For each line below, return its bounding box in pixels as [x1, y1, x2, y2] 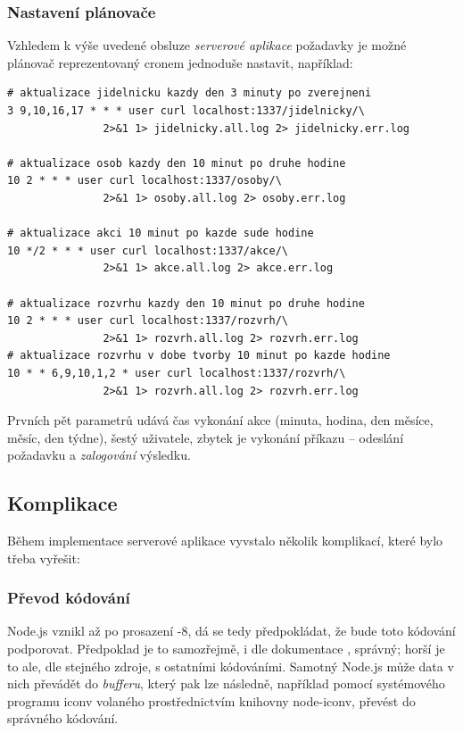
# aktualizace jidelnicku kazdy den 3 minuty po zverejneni [7, 87, 372, 100]
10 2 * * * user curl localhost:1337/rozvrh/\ [7, 314, 288, 328]
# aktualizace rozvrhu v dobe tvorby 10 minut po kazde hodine [7, 349, 391, 362]
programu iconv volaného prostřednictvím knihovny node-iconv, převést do [7, 691, 416, 710]
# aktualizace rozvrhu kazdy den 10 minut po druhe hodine [7, 296, 365, 310]
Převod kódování [7, 587, 130, 609]
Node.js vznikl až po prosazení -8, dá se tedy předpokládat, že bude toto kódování [7, 621, 456, 640]
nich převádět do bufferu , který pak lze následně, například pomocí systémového [7, 674, 445, 693]
